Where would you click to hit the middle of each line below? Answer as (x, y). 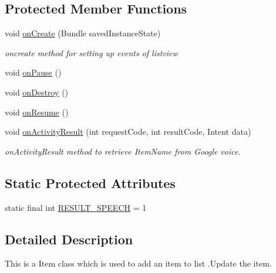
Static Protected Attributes (90, 182)
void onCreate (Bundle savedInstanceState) (83, 33)
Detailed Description (69, 239)
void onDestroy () (37, 92)
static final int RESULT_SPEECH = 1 (76, 207)
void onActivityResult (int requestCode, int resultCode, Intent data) (128, 132)
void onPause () (33, 72)
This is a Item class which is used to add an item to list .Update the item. (138, 263)
